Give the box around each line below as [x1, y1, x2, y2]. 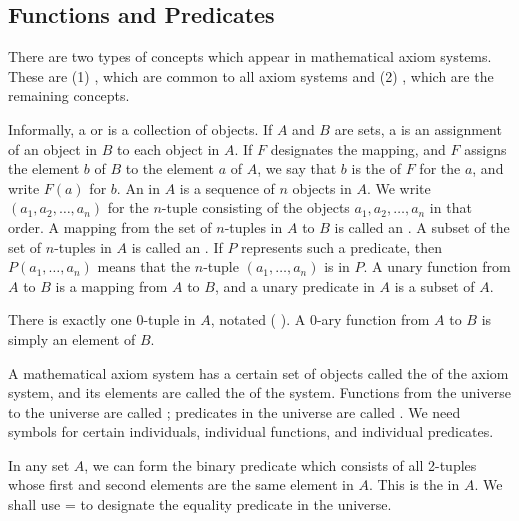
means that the [97, 256, 191, 277]
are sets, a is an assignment [334, 118, 502, 139]
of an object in [8, 138, 98, 159]
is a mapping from [55, 275, 168, 296]
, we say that [257, 158, 337, 179]
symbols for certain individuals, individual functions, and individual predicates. [8, 421, 494, 442]
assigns [464, 138, 507, 159]
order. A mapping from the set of [8, 216, 212, 237]
